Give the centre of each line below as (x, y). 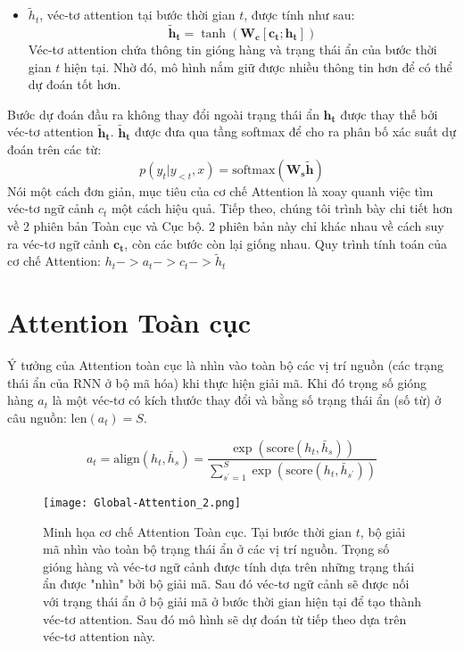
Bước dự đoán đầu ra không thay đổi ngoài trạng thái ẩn (163, 114)
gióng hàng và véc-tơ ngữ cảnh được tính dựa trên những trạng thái (229, 566)
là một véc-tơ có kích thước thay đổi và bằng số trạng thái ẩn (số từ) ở (247, 400)
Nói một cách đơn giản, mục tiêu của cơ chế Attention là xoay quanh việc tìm (220, 190)
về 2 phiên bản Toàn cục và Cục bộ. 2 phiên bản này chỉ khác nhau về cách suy (226, 226)
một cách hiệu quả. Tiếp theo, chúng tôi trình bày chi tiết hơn (282, 208)
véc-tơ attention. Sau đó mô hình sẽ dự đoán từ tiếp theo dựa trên (225, 618)
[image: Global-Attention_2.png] (142, 503)
